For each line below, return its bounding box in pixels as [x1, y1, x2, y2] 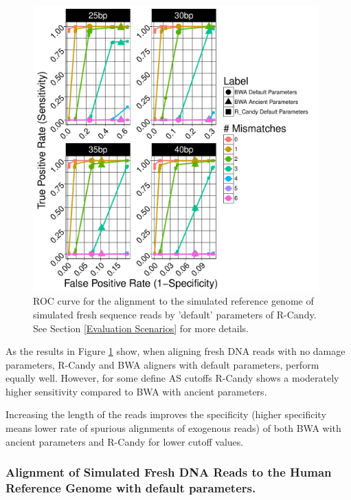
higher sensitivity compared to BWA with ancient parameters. [5, 384, 267, 398]
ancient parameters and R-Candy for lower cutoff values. [5, 434, 244, 448]
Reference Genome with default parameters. [5, 479, 256, 497]
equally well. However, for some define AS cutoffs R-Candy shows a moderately [5, 371, 339, 385]
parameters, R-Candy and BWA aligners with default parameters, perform [5, 357, 319, 371]
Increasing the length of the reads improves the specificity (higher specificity [5, 407, 326, 422]
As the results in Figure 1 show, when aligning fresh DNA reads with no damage [5, 344, 346, 358]
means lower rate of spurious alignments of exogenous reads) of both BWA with [5, 421, 341, 435]
